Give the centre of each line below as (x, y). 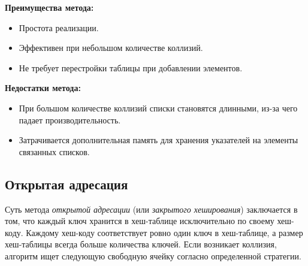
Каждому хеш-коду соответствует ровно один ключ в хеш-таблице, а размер (164, 232)
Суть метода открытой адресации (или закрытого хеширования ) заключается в (151, 209)
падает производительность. (70, 120)
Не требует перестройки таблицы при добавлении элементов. (131, 67)
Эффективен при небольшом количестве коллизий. (111, 48)
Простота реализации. (59, 27)
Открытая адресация (67, 184)
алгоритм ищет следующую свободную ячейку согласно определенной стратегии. (153, 256)
